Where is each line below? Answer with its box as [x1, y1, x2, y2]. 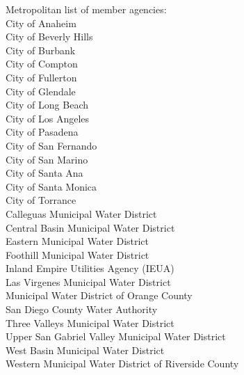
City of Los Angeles [6, 111, 90, 125]
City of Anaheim [6, 15, 76, 30]
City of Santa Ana [6, 166, 83, 180]
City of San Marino [6, 152, 88, 166]
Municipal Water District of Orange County [6, 288, 193, 303]
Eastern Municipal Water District [6, 234, 149, 248]
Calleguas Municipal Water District [6, 206, 157, 221]
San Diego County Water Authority [6, 302, 158, 317]
